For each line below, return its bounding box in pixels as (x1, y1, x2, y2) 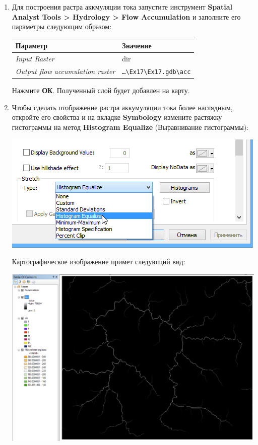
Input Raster (15, 53, 54, 64)
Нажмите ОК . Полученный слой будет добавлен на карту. (12, 85, 190, 96)
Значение (122, 40, 152, 51)
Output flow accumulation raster (15, 66, 115, 76)
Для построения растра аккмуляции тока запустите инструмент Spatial (12, 2, 232, 12)
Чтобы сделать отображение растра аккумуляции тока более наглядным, (12, 102, 233, 112)
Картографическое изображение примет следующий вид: (12, 256, 185, 267)
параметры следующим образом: (12, 21, 112, 32)
